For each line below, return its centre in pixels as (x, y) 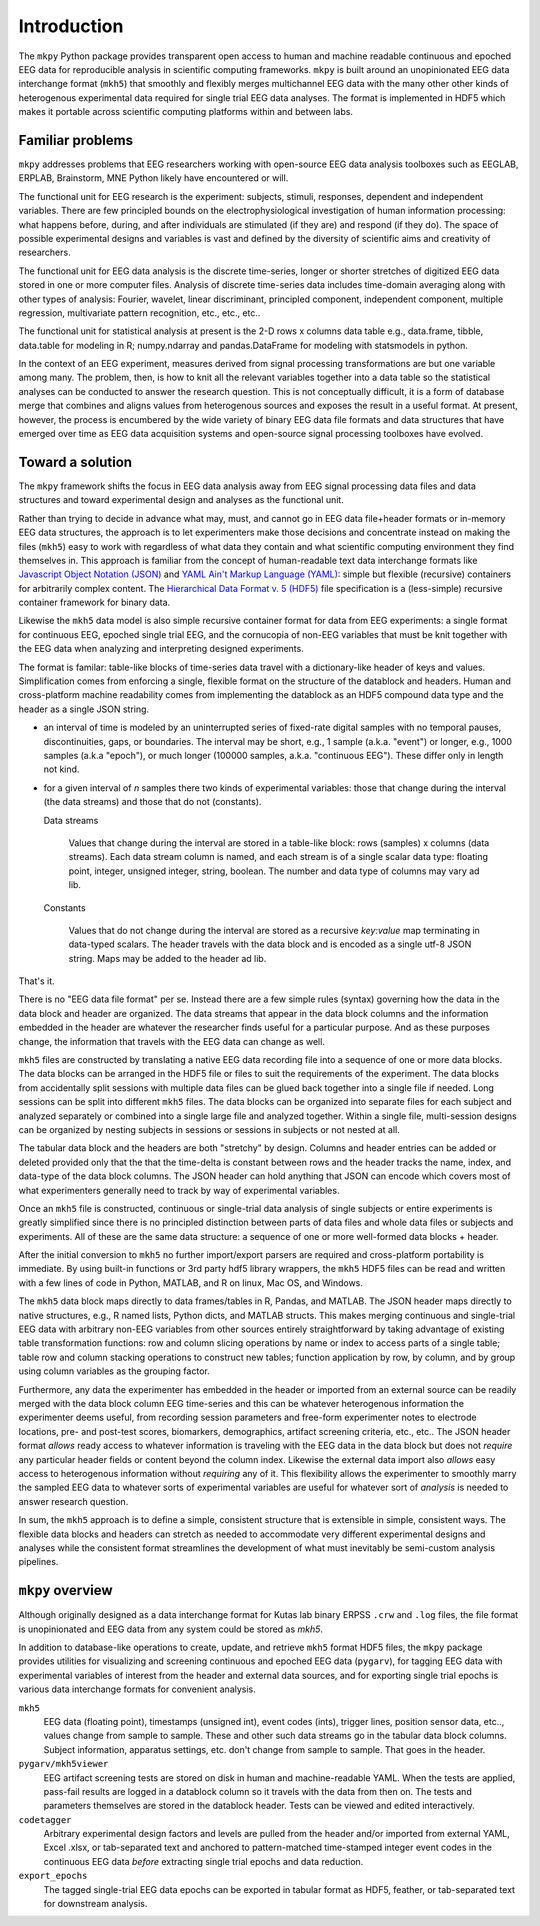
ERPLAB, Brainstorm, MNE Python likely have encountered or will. (153, 178)
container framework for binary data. (94, 602)
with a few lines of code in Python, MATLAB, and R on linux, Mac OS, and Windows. (191, 1282)
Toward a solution (75, 461)
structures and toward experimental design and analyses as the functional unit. (181, 500)
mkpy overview (66, 1590)
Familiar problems (76, 140)
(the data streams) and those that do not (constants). (152, 802)
